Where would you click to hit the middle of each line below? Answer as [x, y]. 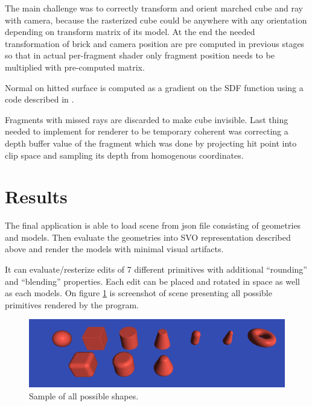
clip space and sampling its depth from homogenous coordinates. [124, 155]
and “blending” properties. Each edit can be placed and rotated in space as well [152, 281]
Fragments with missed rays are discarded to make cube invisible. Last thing [147, 119]
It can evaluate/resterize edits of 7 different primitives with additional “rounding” [156, 269]
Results [36, 196]
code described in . [40, 99]
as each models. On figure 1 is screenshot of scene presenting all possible [138, 293]
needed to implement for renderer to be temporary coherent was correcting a [147, 131]
